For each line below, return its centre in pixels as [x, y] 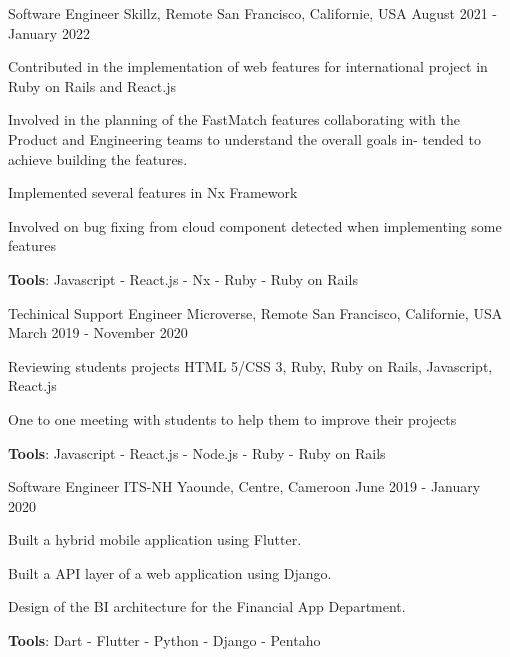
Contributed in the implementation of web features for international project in [248, 66]
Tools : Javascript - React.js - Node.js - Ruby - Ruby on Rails [197, 452]
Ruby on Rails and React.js [92, 85]
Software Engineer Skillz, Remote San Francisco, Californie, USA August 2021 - [253, 13]
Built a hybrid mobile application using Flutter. [155, 539]
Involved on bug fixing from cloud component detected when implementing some [255, 225]
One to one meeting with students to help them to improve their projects [232, 418]
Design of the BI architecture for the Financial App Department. [207, 606]
